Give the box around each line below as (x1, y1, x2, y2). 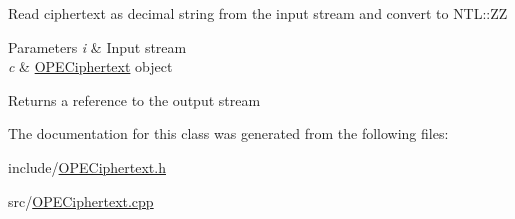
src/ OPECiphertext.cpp (8, 190, 154, 211)
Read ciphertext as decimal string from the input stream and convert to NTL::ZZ (8, 3, 508, 23)
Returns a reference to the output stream (8, 89, 261, 110)
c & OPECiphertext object (8, 56, 173, 77)
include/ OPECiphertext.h (8, 156, 166, 177)
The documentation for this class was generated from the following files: (8, 123, 449, 144)
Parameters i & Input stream (8, 36, 187, 57)
